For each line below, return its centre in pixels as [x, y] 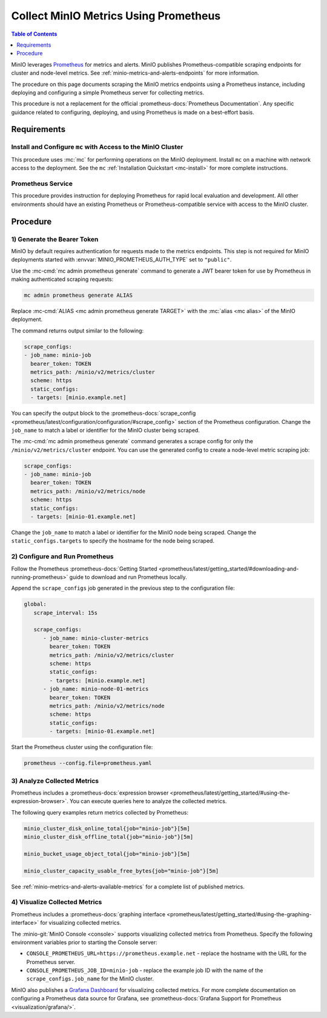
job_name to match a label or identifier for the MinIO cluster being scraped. [105, 430]
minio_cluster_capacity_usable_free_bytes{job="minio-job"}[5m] [121, 871]
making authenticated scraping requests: [62, 279]
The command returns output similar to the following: [78, 331]
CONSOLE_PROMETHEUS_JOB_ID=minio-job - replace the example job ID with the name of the [145, 970]
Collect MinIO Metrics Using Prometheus [116, 16]
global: [35, 604]
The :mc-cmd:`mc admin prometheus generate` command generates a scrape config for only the [132, 441]
